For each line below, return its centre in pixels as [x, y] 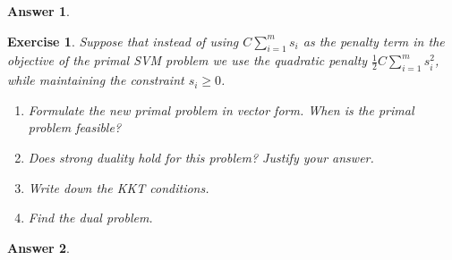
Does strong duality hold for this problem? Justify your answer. [201, 157]
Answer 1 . [38, 11]
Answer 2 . [38, 247]
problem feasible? [75, 127]
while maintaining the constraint [96, 80]
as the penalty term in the [374, 41]
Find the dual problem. [90, 218]
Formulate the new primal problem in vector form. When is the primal [221, 109]
